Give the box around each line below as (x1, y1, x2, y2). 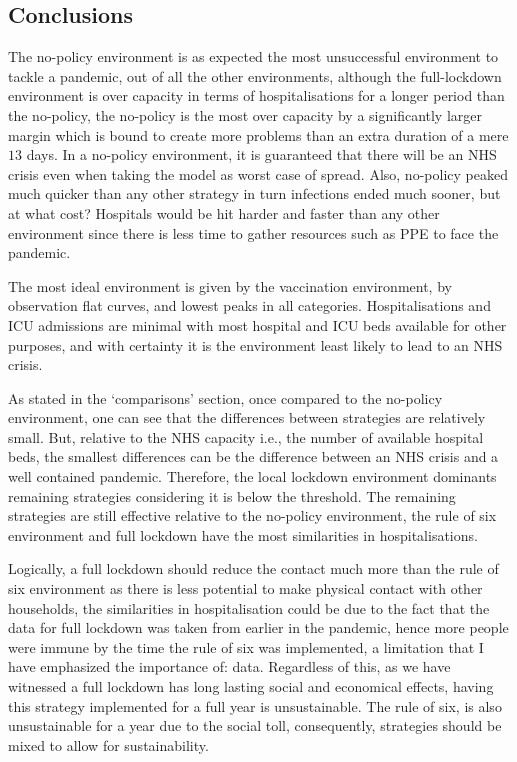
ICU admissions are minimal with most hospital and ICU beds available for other (8, 314, 507, 335)
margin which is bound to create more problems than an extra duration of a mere (8, 124, 509, 145)
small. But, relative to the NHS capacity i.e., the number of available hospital (8, 426, 484, 447)
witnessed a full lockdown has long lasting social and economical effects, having (8, 676, 494, 697)
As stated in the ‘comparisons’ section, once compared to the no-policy (8, 387, 443, 408)
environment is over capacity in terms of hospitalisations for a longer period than (8, 85, 505, 106)
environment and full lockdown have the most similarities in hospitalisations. (8, 524, 478, 545)
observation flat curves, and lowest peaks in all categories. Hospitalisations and (8, 295, 491, 316)
